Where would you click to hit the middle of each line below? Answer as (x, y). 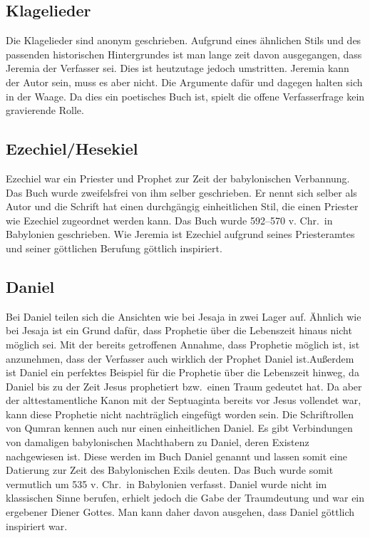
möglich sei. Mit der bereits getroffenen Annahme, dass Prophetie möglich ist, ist (183, 344)
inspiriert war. (37, 526)
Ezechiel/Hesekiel (72, 149)
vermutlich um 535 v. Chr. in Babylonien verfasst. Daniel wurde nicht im (166, 483)
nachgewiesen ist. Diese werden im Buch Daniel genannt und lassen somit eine (176, 456)
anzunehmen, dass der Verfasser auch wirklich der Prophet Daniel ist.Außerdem (180, 358)
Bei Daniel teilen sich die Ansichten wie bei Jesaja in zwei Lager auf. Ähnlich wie (184, 316)
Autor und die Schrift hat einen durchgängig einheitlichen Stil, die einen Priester (182, 206)
